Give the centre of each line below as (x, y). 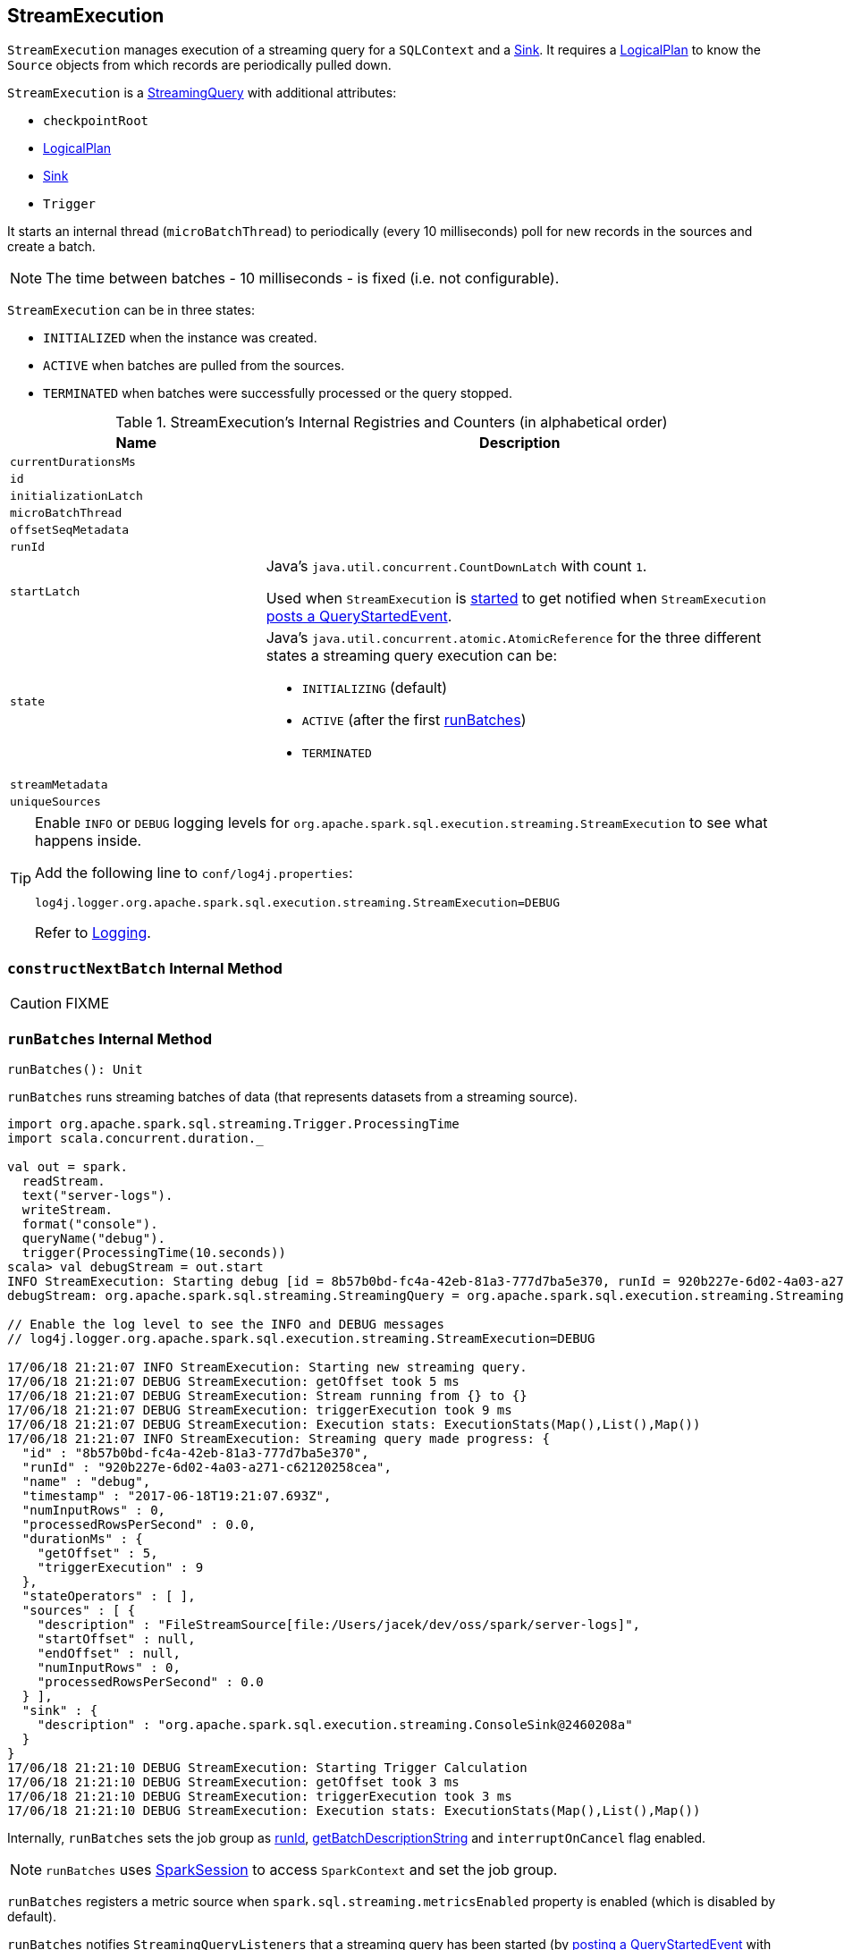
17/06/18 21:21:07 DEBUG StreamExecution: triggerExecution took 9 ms (260, 1410)
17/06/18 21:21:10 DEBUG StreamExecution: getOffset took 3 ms (233, 1781)
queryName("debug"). (94, 1238)
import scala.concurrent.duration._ (135, 1138)
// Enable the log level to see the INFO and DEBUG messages (226, 1324)
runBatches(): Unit (75, 1069)
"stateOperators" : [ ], (109, 1595)
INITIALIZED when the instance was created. (180, 338)
